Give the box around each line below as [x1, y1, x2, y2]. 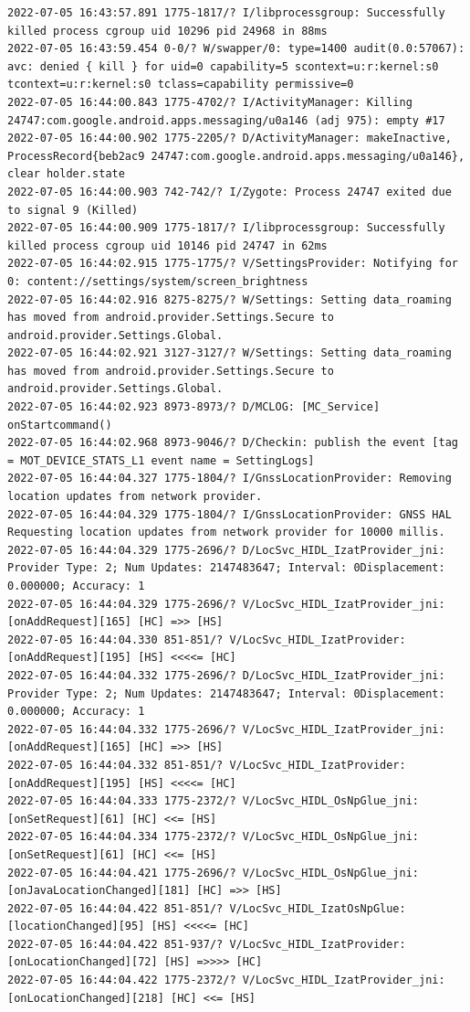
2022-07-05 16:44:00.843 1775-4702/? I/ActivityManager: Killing [7, 95, 413, 109]
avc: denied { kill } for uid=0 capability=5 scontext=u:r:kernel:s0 [7, 59, 439, 73]
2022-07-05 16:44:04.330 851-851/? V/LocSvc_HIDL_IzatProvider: [7, 633, 406, 646]
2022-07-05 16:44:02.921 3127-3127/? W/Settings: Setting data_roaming [7, 346, 452, 360]
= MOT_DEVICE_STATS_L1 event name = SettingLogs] [7, 453, 315, 467]
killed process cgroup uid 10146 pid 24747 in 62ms [7, 239, 328, 252]
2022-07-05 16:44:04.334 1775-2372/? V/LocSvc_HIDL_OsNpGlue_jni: [7, 830, 420, 844]
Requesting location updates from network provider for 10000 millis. [7, 526, 445, 539]
